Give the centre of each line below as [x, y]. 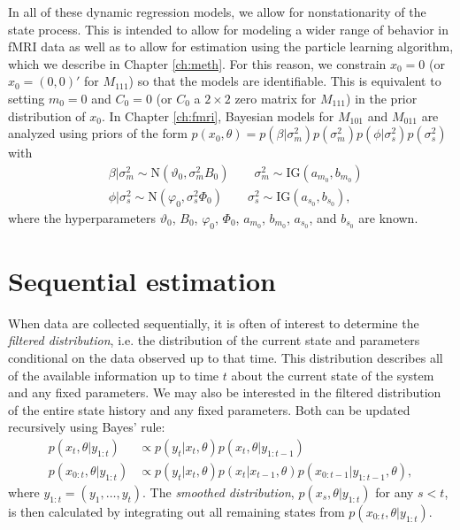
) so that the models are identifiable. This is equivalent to [285, 81]
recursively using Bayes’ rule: [87, 427]
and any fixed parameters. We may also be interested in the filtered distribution [225, 392]
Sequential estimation [142, 280]
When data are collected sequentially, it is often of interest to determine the [214, 323]
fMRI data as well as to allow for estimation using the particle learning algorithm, [231, 46]
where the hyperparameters [82, 217]
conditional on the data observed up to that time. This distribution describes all [226, 357]
